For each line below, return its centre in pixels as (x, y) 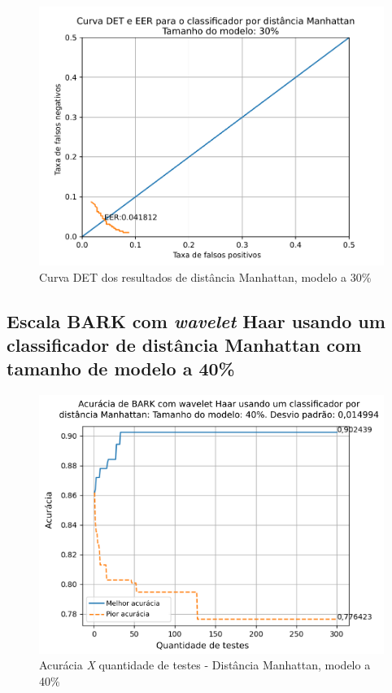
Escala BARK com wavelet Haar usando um (196, 320)
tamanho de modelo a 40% (121, 368)
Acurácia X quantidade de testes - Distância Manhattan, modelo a (205, 665)
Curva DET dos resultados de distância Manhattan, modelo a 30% (205, 276)
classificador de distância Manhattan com (184, 345)
